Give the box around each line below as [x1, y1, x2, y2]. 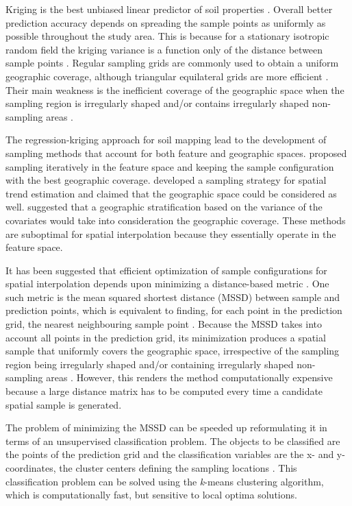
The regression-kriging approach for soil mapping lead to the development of [5, 132, 327, 147]
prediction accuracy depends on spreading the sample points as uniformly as [5, 15, 326, 29]
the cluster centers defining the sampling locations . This [59, 461, 297, 474]
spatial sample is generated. [5, 397, 122, 411]
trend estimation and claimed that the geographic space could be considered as [5, 186, 337, 200]
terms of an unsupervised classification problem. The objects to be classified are [5, 433, 340, 448]
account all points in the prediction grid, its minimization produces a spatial [5, 330, 326, 344]
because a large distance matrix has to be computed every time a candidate [5, 384, 323, 398]
